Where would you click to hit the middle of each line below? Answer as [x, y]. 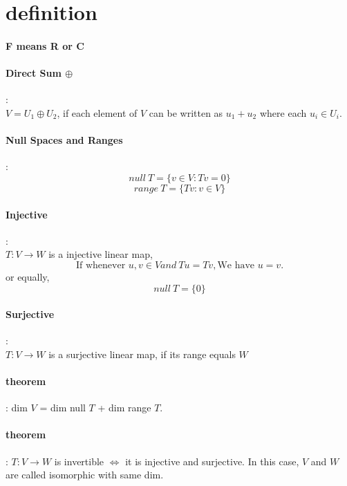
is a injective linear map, [101, 254]
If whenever [101, 265]
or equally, [28, 276]
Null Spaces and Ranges [64, 140]
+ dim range [124, 408]
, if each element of [97, 112]
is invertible [79, 461]
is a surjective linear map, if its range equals [142, 354]
